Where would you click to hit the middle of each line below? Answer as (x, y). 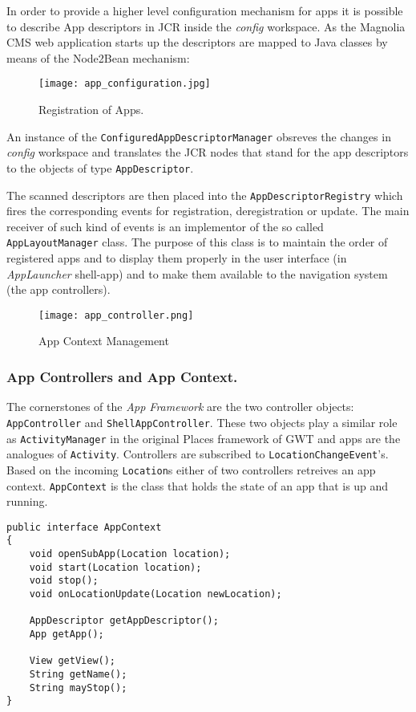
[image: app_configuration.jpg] (125, 84)
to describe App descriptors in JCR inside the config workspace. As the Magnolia (206, 26)
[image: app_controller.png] (116, 315)
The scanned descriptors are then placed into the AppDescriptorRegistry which (205, 195)
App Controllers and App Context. (122, 376)
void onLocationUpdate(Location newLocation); (155, 594)
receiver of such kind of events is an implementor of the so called (165, 226)
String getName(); (78, 674)
